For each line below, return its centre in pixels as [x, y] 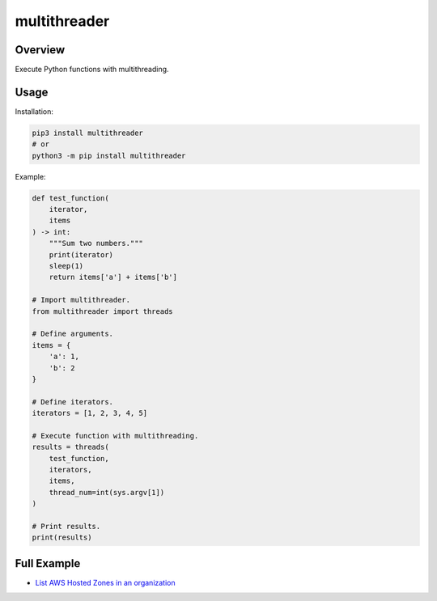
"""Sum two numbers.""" [96, 243]
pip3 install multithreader [87, 133]
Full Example [48, 563]
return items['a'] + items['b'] [113, 277]
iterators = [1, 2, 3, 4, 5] [90, 413]
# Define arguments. [72, 334]
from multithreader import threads [102, 311]
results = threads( [70, 447]
